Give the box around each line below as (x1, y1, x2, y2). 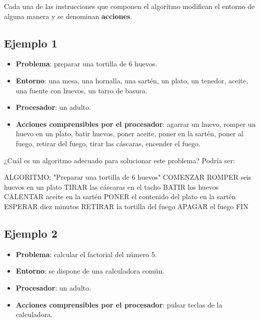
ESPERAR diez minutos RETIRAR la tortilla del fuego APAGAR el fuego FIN (4, 201, 248, 211)
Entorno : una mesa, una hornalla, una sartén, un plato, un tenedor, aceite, (15, 75, 248, 85)
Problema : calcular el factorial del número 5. (15, 249, 157, 259)
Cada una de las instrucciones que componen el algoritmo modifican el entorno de (4, 1, 255, 11)
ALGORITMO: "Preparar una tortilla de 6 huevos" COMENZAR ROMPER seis (4, 172, 251, 182)
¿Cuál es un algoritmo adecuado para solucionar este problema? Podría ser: (4, 155, 235, 165)
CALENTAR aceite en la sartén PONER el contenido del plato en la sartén (4, 191, 236, 202)
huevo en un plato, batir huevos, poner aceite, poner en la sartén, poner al (15, 128, 243, 139)
